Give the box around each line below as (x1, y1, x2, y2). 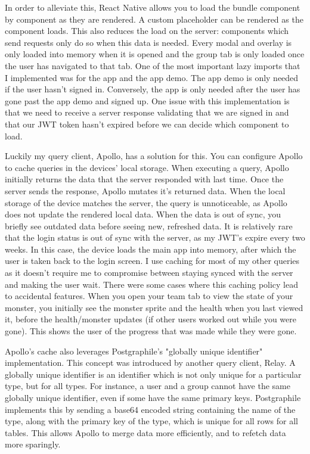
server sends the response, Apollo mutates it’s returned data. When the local (5, 184, 286, 197)
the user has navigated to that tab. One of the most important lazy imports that (5, 59, 300, 71)
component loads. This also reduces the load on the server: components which (5, 24, 289, 37)
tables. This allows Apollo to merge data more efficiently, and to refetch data (5, 426, 286, 439)
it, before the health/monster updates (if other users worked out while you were (5, 313, 296, 325)
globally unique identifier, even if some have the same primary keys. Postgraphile (5, 391, 301, 403)
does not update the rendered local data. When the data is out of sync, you (5, 208, 281, 220)
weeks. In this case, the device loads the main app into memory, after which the (5, 242, 296, 255)
